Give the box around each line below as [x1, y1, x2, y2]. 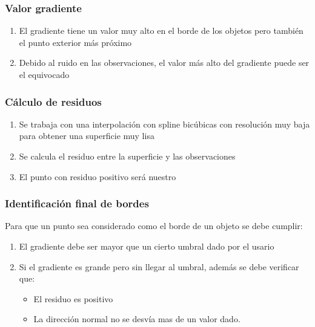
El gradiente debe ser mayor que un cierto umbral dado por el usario [19, 240, 274, 252]
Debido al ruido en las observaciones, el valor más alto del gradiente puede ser [19, 56, 310, 69]
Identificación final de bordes [5, 196, 149, 211]
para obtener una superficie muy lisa [19, 129, 154, 142]
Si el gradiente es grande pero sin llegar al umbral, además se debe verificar [19, 260, 299, 273]
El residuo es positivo [33, 292, 113, 305]
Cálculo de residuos [5, 94, 102, 109]
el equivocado [19, 68, 70, 80]
